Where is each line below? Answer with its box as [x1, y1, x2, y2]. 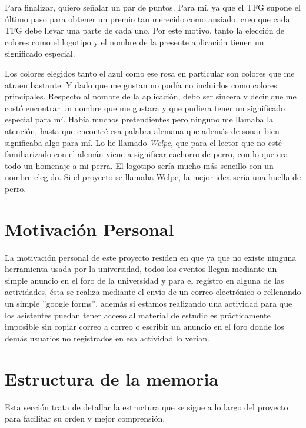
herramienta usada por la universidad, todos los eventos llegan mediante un [5, 263, 277, 275]
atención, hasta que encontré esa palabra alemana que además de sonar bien [5, 124, 280, 137]
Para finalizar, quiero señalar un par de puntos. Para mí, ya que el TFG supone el [5, 1, 301, 13]
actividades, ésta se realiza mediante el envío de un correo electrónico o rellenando [5, 286, 301, 298]
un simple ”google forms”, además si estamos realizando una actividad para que [5, 297, 292, 309]
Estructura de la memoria [5, 366, 218, 390]
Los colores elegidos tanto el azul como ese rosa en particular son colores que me [5, 67, 295, 79]
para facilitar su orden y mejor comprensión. [5, 412, 165, 424]
